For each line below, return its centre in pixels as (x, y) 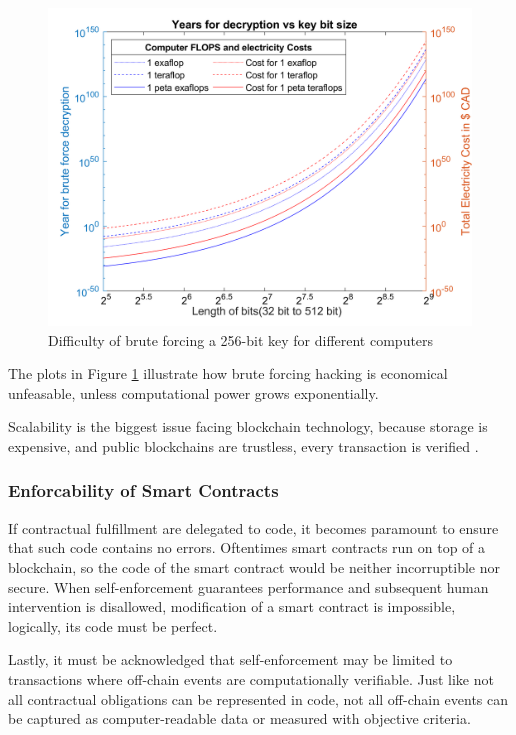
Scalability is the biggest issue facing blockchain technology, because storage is (248, 426)
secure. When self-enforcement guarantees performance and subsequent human (248, 586)
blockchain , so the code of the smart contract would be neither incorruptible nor (254, 566)
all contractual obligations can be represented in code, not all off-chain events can (258, 698)
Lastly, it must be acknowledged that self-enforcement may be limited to (230, 659)
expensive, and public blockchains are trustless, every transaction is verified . (243, 445)
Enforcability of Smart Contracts (143, 490)
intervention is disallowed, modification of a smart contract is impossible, (232, 606)
